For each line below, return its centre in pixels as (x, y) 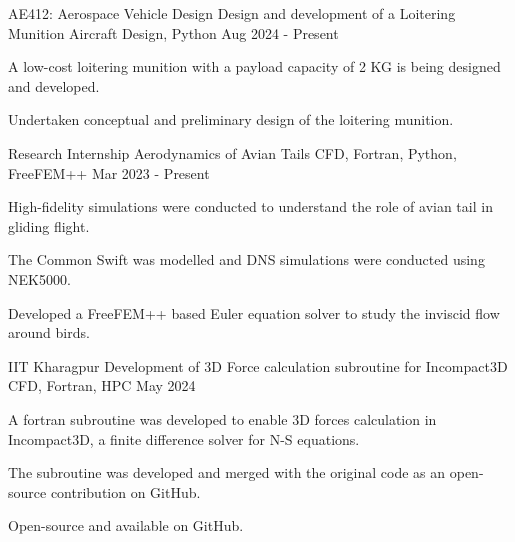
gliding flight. (49, 225)
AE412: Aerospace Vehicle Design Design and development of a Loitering (232, 13)
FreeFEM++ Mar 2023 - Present (109, 172)
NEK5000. (39, 278)
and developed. (54, 85)
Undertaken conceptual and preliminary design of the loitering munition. (231, 119)
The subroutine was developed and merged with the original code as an (227, 472)
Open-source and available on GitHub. (126, 525)
